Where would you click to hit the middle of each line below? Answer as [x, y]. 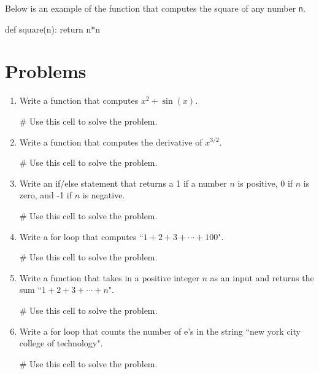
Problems [46, 71]
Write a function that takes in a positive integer [109, 277]
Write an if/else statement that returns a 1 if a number [123, 183]
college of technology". [61, 343]
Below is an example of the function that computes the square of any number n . [155, 8]
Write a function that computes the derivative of [111, 142]
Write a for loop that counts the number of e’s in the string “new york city [160, 331]
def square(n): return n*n [53, 29]
